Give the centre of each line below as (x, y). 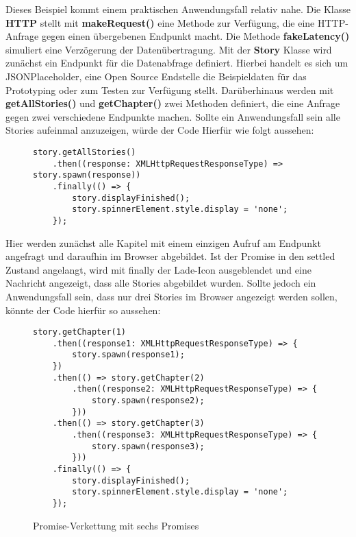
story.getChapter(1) (80, 332)
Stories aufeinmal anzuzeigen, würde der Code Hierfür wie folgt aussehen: (160, 130)
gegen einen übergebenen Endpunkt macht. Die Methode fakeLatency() (195, 36)
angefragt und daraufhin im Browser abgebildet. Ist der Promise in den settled (170, 256)
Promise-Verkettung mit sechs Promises (116, 525)
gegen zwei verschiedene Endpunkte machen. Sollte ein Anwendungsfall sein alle (173, 116)
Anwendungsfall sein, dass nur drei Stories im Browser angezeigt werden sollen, (171, 296)
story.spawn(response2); (148, 401)
